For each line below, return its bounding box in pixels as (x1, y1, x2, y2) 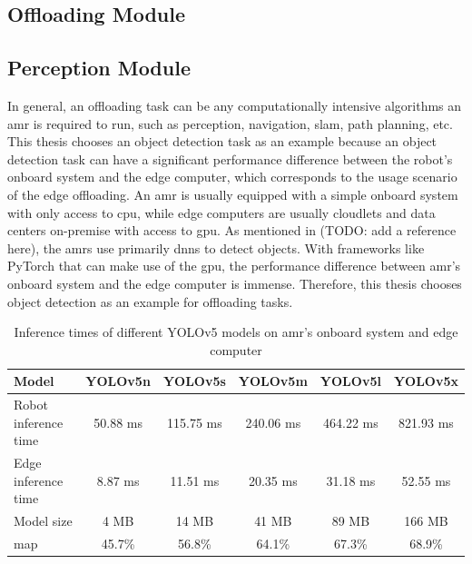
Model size (14, 511, 73, 530)
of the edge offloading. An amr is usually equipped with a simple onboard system (7, 184, 458, 203)
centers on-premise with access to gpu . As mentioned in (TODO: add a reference (7, 221, 457, 240)
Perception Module (7, 54, 191, 82)
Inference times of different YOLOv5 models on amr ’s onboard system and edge (14, 322, 458, 341)
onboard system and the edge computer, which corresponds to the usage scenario (7, 167, 457, 186)
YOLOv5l (320, 371, 381, 391)
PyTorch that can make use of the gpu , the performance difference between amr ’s (7, 256, 461, 275)
